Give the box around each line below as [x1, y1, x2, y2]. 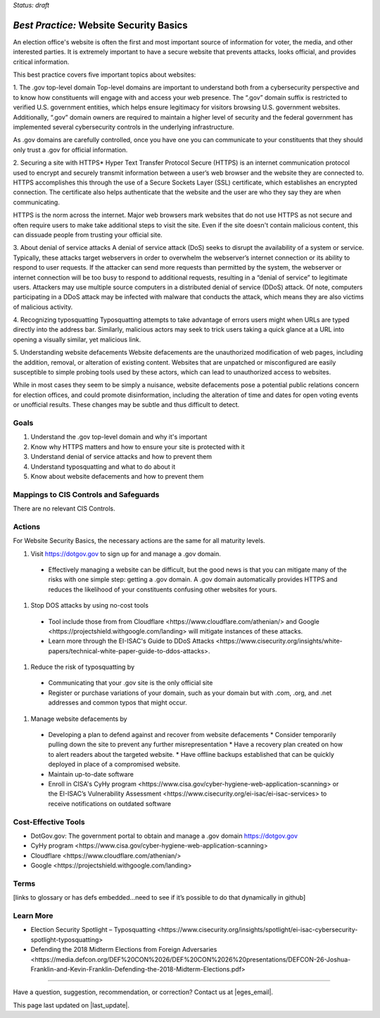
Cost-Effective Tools [13, 817, 85, 827]
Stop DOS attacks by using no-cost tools [30, 601, 149, 610]
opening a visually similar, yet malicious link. [13, 335, 141, 344]
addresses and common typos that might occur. [48, 698, 188, 707]
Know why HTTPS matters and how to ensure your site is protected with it [30, 442, 246, 451]
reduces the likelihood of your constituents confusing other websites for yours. [48, 585, 277, 593]
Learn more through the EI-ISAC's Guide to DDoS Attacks [48, 637, 215, 646]
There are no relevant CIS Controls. [13, 504, 115, 513]
